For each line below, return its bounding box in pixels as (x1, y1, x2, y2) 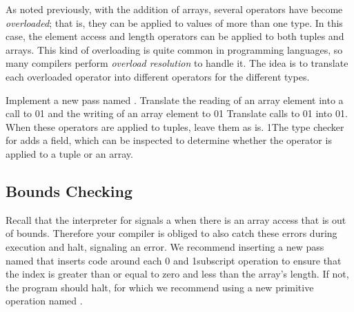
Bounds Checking (6, 180, 133, 201)
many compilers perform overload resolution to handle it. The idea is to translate (6, 56, 348, 70)
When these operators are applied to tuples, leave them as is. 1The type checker (6, 119, 344, 134)
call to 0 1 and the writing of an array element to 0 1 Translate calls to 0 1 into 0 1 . (6, 106, 348, 121)
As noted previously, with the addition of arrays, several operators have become (6, 2, 343, 16)
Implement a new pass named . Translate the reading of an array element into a (6, 92, 344, 107)
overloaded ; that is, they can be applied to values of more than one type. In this (6, 15, 343, 30)
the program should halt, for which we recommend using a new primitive (6, 280, 314, 294)
